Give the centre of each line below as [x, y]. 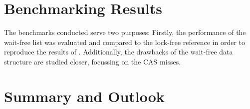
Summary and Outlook [84, 96]
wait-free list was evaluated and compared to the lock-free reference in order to [125, 42]
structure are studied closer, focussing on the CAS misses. [93, 61]
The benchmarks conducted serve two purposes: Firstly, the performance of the [125, 32]
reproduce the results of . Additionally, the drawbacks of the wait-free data [119, 52]
